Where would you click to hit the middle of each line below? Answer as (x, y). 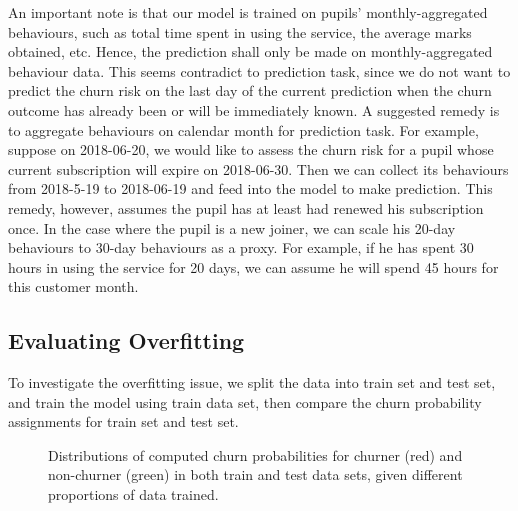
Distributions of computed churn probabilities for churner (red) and (255, 454)
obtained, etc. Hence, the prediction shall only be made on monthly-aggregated (250, 51)
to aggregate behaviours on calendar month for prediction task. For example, (243, 129)
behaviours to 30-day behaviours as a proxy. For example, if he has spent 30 (241, 247)
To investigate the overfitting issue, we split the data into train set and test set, (252, 382)
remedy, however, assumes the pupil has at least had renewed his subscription (246, 207)
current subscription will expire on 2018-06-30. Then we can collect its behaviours (258, 168)
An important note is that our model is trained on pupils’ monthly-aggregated (248, 12)
